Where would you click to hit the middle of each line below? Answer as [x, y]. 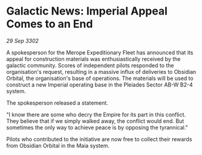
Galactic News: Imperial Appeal [87, 11]
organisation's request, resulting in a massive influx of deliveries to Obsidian [101, 71]
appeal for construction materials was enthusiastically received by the [93, 59]
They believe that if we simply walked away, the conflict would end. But [95, 121]
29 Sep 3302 [23, 41]
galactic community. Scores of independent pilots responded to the [90, 65]
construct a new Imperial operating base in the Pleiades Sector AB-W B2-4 [99, 84]
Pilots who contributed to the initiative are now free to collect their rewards [99, 139]
